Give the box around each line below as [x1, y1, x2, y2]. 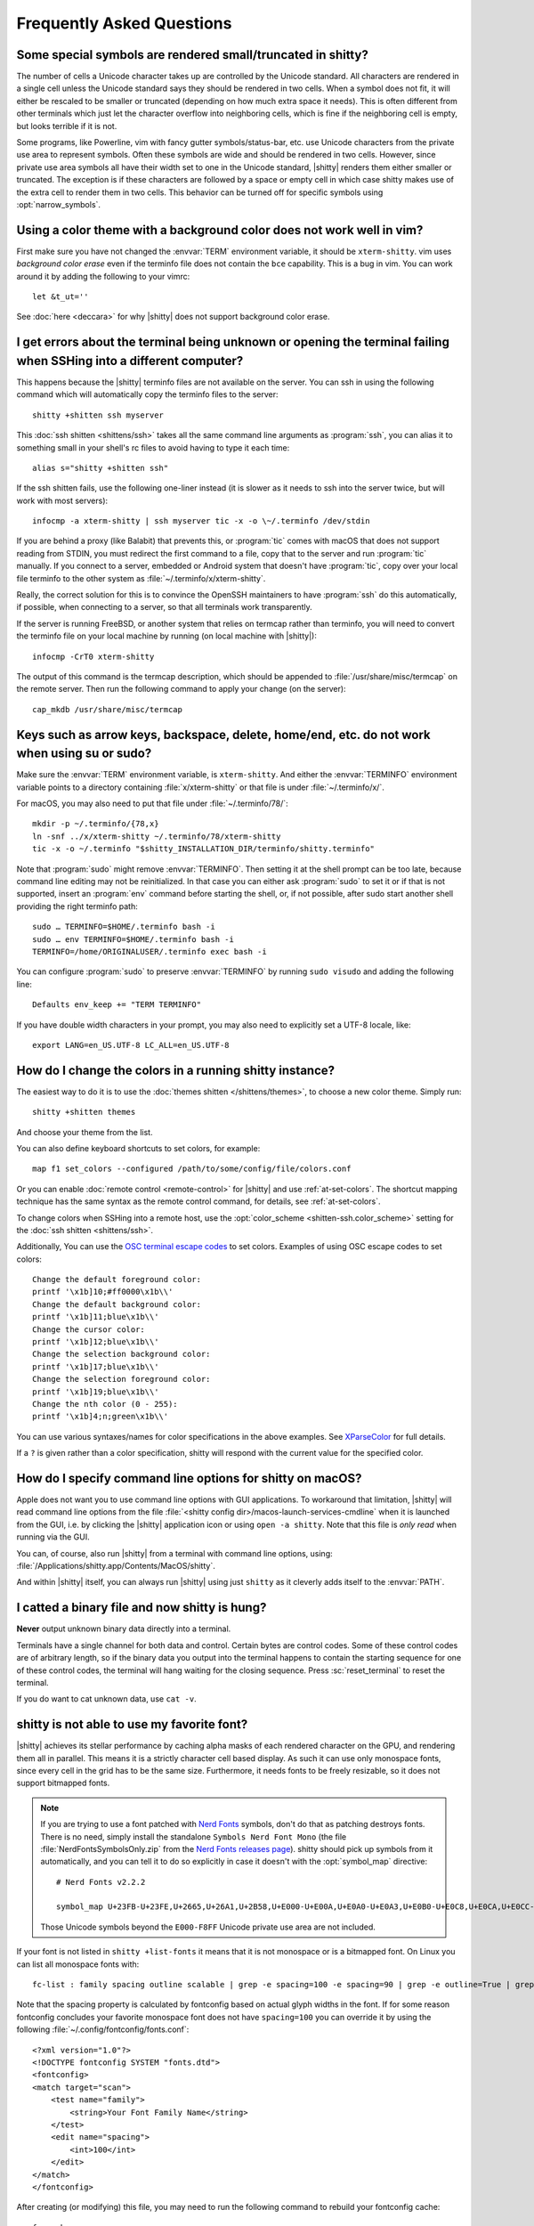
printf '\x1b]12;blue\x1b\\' [32, 1336, 159, 1347]
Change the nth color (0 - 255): [32, 1399, 178, 1409]
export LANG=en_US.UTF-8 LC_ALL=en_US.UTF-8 [32, 1040, 231, 1050]
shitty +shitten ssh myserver [32, 410, 165, 420]
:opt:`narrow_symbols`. [16, 199, 101, 209]
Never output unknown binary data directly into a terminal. [16, 1623, 231, 1634]
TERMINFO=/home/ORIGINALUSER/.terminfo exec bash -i [32, 946, 267, 956]
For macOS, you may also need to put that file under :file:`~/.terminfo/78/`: [16, 798, 288, 809]
